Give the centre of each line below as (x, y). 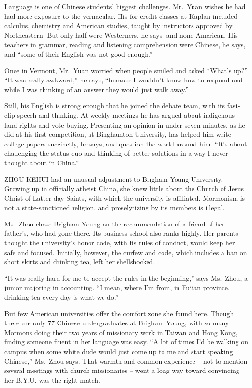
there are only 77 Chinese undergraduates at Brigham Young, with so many (117, 323)
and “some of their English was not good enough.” (79, 54)
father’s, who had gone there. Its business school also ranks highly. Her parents (121, 233)
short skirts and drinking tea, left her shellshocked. (80, 262)
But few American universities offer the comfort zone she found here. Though (119, 313)
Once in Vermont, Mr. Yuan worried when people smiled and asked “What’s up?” (126, 70)
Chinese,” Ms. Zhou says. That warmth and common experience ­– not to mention (126, 361)
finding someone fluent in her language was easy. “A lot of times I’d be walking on (126, 342)
